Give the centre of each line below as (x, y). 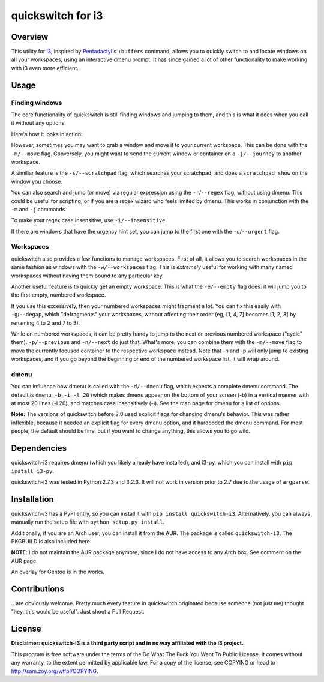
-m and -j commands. (39, 209)
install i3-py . (32, 471)
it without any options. (38, 123)
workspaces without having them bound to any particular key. (88, 276)
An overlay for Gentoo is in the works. (58, 572)
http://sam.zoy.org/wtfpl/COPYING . (55, 671)
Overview (30, 37)
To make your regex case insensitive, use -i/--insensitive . (89, 220)
